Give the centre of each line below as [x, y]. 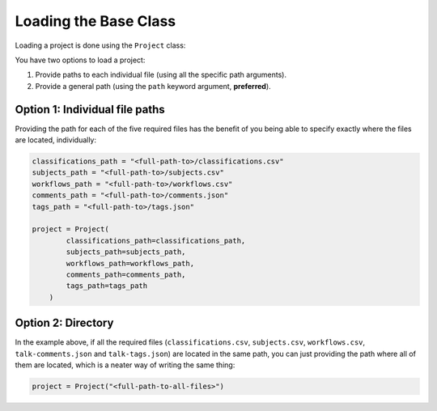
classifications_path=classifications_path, [156, 240]
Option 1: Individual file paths [90, 109]
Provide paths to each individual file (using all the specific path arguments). [161, 75]
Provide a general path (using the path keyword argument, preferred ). [153, 86]
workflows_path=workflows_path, [130, 263]
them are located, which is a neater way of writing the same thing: [125, 365]
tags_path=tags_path [107, 286]
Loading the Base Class [95, 21]
